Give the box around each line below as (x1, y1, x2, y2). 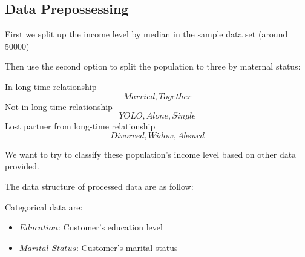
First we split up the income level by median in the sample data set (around (5, 28, 288, 41)
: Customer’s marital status (76, 241, 178, 253)
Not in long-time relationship (5, 100, 113, 112)
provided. (5, 160, 39, 172)
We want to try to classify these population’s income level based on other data (5, 148, 297, 160)
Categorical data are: (5, 200, 83, 213)
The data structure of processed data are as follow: (5, 180, 194, 192)
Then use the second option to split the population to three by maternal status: (5, 60, 301, 73)
